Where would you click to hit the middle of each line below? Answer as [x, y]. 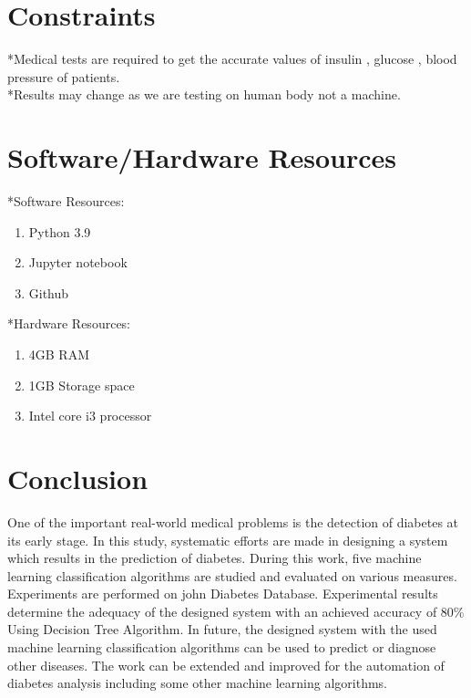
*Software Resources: [66, 201]
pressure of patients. [64, 76]
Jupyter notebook [78, 262]
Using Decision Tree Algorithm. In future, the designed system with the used [222, 629]
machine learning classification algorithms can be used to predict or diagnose [222, 647]
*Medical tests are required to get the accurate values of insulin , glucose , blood [232, 59]
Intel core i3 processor [90, 416]
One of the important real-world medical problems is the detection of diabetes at [233, 521]
